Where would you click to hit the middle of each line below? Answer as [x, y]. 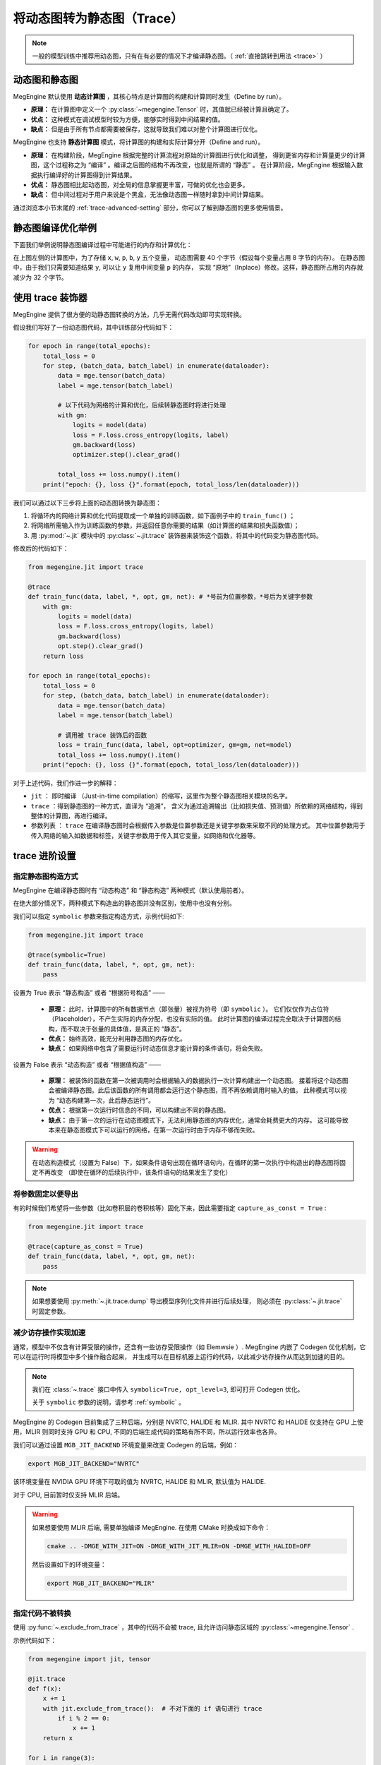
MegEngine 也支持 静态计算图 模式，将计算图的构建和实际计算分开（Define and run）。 [139, 142]
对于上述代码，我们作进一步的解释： [66, 783]
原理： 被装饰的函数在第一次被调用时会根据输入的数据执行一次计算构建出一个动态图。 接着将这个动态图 [198, 1081]
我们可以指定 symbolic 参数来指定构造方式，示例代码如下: [99, 916]
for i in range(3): [61, 1758]
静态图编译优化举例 [55, 228]
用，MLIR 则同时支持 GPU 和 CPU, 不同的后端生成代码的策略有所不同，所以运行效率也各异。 [147, 1432]
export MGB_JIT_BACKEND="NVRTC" [84, 1464]
